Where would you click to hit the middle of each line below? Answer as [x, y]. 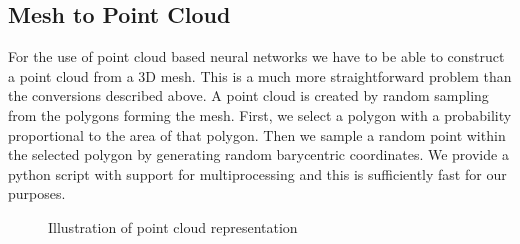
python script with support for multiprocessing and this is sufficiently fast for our [257, 173]
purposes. [37, 193]
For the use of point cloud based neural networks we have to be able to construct [256, 56]
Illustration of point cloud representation [173, 226]
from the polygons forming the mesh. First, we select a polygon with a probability [260, 114]
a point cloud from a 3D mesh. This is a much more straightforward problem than [260, 75]
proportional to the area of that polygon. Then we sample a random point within [257, 134]
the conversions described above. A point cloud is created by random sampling [248, 95]
